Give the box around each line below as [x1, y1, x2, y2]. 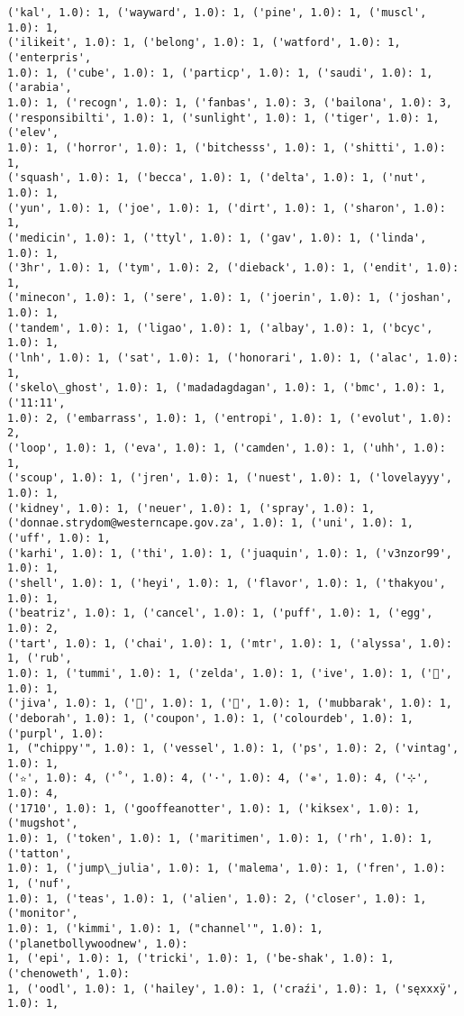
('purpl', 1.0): [7, 727, 105, 740]
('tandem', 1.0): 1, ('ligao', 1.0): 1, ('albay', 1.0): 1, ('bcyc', [7, 321, 433, 334]
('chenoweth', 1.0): [7, 967, 131, 980]
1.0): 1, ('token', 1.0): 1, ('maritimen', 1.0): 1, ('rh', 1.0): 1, [7, 832, 433, 846]
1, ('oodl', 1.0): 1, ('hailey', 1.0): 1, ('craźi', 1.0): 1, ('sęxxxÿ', [7, 982, 459, 995]
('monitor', [7, 907, 78, 920]
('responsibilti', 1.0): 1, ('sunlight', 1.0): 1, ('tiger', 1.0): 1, [7, 111, 440, 124]
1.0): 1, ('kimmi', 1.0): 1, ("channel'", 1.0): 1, [7, 922, 323, 936]
